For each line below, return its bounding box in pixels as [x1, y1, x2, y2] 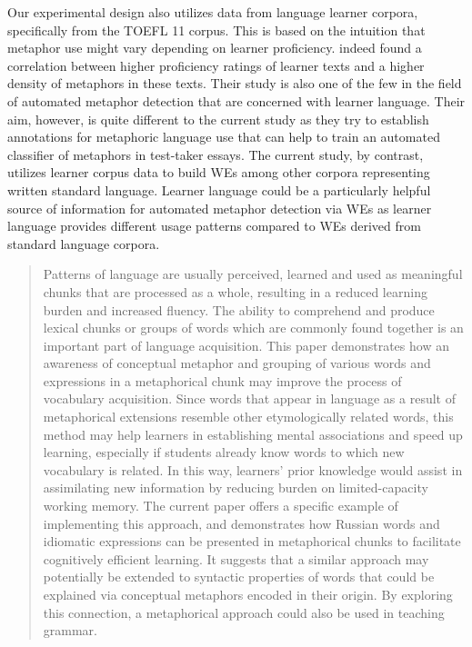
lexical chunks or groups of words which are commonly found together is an [43, 318, 464, 337]
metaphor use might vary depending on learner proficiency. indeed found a [7, 38, 422, 57]
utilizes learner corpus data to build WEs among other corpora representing [7, 163, 430, 182]
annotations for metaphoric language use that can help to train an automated [7, 127, 440, 146]
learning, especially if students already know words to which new [43, 443, 405, 462]
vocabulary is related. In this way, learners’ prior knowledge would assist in [43, 460, 463, 479]
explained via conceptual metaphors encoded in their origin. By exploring [43, 585, 453, 603]
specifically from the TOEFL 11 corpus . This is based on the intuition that [7, 20, 426, 39]
